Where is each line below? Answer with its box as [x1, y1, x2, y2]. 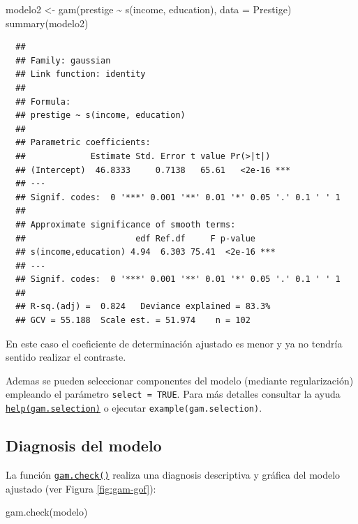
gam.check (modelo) [6, 504, 88, 519]
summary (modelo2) [6, 15, 89, 30]
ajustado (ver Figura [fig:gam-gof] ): [6, 481, 156, 495]
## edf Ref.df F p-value [15, 233, 255, 244]
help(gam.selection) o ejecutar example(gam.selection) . [6, 401, 262, 415]
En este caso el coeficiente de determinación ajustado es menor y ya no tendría [6, 336, 343, 350]
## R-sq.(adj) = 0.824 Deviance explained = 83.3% [15, 301, 271, 312]
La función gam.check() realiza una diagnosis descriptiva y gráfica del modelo [6, 467, 341, 481]
